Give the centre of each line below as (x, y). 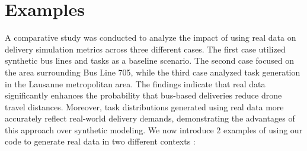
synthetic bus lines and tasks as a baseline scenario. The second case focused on (150, 60)
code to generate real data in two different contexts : (100, 141)
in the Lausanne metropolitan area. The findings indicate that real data (135, 83)
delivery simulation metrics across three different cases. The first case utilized (145, 49)
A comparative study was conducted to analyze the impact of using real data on (151, 37)
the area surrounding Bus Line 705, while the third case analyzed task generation (153, 72)
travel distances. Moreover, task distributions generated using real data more (144, 106)
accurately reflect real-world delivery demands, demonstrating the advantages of (150, 118)
